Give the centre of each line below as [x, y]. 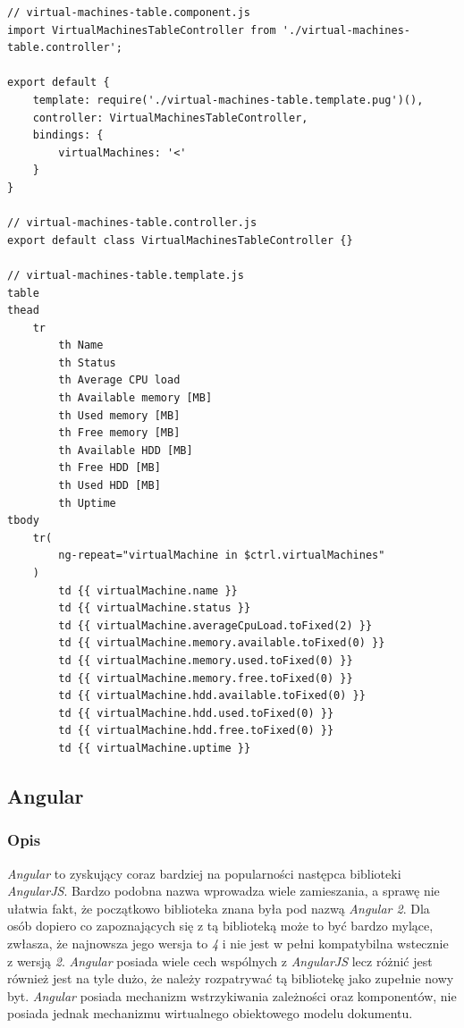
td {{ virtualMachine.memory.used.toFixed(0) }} [206, 660]
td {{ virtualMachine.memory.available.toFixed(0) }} [222, 643]
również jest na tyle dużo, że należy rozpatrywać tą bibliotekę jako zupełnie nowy [231, 978]
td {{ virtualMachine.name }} [148, 590]
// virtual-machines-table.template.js [126, 275]
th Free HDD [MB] [110, 468]
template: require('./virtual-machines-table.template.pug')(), [228, 100]
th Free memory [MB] [119, 433]
